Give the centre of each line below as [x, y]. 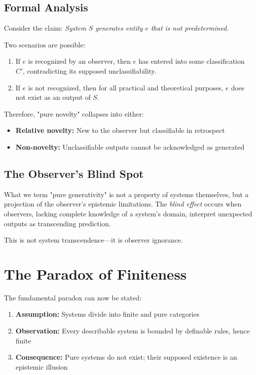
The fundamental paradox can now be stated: [73, 297]
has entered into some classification [191, 61]
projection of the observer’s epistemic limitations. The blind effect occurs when [123, 204]
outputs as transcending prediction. [57, 223]
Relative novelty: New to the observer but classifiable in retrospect [120, 130]
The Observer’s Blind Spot [74, 173]
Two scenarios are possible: [45, 44]
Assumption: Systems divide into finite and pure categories [107, 314]
